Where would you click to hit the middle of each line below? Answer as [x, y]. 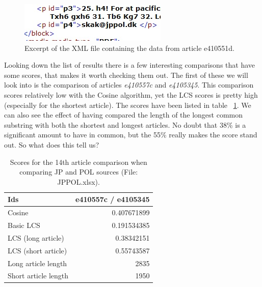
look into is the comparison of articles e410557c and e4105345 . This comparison [129, 85]
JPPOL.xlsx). [78, 181]
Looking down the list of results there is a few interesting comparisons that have [130, 65]
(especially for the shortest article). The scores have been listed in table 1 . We [128, 105]
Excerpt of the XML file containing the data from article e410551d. [129, 48]
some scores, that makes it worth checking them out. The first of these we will [126, 75]
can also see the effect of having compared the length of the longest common [124, 115]
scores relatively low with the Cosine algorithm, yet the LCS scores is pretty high [131, 94]
